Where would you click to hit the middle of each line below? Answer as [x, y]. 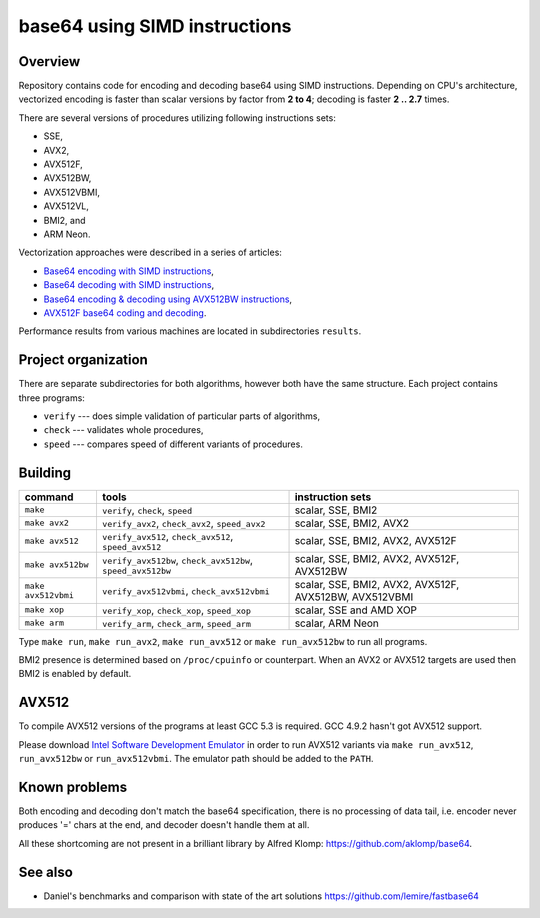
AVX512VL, [66, 206]
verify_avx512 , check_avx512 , [167, 536]
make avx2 [47, 523]
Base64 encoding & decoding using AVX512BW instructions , [168, 299]
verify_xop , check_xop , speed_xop [176, 610]
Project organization [83, 360]
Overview [49, 61]
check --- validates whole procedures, [123, 430]
